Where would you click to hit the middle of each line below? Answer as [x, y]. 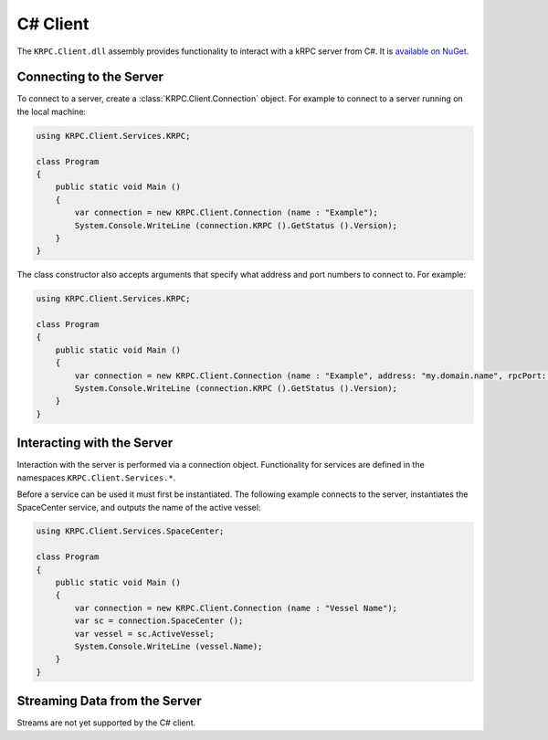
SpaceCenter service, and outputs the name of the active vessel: [139, 507]
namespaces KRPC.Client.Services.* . [96, 477]
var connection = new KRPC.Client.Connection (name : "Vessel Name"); [236, 608]
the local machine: [52, 111]
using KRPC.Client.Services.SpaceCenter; [130, 531]
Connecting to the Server [90, 77]
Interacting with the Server [95, 443]
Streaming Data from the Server [109, 701]
